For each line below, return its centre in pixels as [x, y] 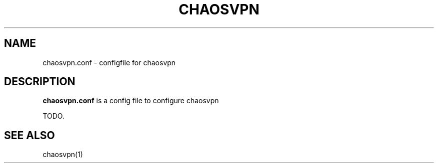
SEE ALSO [29, 135]
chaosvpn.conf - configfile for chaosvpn [109, 62]
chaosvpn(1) [63, 155]
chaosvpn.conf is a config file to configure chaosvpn [131, 101]
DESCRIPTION [40, 82]
